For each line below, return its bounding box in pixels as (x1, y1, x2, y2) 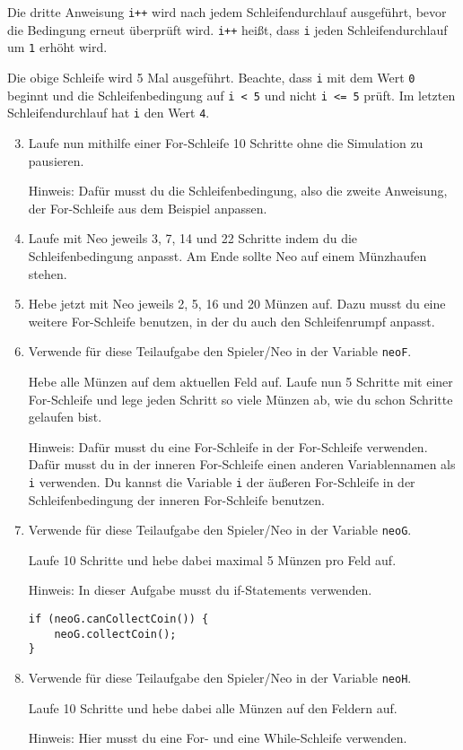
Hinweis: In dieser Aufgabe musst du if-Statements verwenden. (28, 580, 372, 599)
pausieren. (28, 151, 84, 170)
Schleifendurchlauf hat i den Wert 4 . (7, 103, 210, 122)
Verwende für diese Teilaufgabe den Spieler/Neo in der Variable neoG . (28, 520, 412, 539)
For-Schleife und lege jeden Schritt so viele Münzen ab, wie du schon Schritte (28, 389, 453, 408)
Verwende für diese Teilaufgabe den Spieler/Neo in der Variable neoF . (28, 342, 412, 361)
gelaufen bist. (28, 407, 102, 426)
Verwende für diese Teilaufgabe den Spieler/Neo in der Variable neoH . (28, 667, 412, 686)
